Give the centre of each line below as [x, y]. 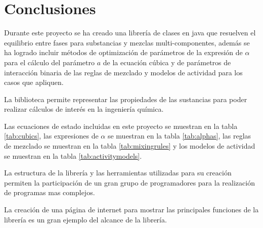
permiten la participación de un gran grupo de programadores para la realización [129, 182]
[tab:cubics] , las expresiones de [51, 136]
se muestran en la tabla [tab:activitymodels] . [73, 155]
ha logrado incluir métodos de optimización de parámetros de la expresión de [123, 52]
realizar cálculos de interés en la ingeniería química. [84, 109]
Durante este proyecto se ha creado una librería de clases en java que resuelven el [130, 33]
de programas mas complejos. [50, 192]
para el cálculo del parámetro [50, 62]
